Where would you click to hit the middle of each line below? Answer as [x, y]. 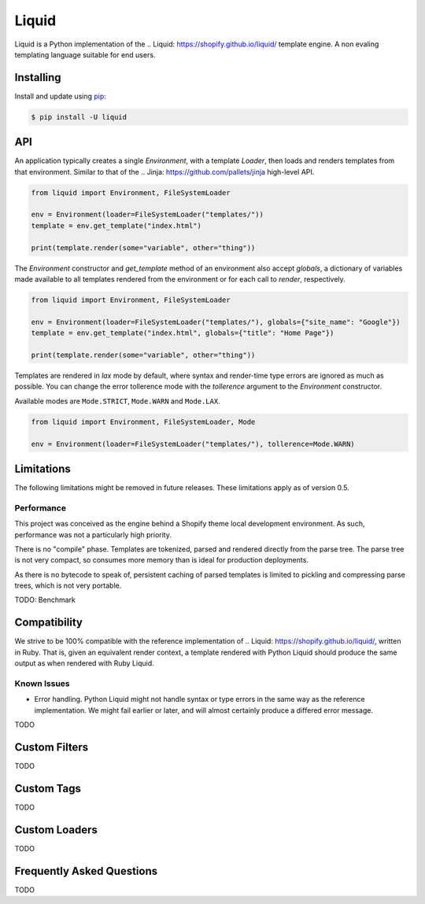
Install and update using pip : [60, 96]
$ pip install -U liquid [79, 117]
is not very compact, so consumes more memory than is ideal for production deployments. [161, 560]
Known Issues [42, 683]
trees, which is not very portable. [68, 585]
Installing [38, 77]
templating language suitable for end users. [85, 54]
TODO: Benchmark [45, 600]
